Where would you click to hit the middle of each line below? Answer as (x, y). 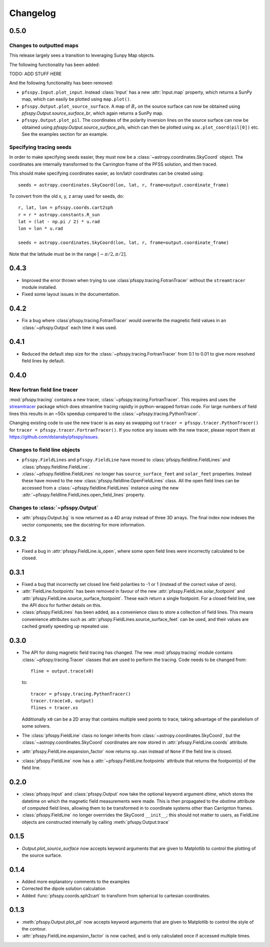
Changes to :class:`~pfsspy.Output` (54, 507)
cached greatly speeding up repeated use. (65, 626)
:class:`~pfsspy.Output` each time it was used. (69, 328)
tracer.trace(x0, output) (62, 701)
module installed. (39, 287)
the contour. (34, 928)
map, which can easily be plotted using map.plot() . (76, 99)
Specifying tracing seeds (40, 147)
